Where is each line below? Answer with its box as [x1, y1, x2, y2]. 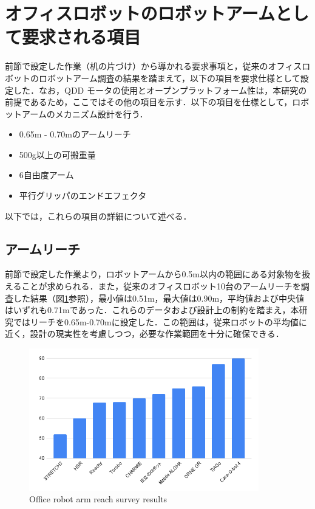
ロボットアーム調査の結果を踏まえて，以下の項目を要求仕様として [38, 71, 300, 84]
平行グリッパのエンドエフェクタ [19, 189, 147, 202]
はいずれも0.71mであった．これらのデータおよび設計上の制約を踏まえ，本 [5, 303, 299, 316]
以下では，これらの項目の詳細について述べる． [5, 209, 192, 222]
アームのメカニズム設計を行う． [21, 107, 148, 120]
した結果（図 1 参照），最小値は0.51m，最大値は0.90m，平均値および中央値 [13, 291, 305, 304]
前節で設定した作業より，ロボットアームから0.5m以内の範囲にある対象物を [5, 268, 302, 280]
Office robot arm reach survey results [29, 493, 168, 505]
